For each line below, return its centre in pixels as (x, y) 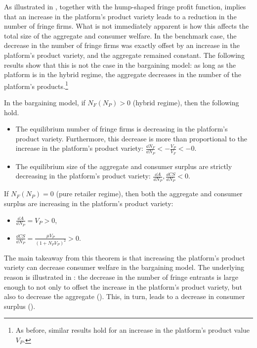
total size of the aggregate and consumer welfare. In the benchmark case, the (120, 35)
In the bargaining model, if (45, 102)
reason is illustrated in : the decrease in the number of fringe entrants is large (121, 277)
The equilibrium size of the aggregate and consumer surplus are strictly (124, 166)
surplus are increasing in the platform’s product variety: (89, 203)
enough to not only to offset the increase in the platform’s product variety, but (123, 286)
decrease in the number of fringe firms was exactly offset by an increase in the (122, 45)
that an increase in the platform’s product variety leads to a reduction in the (120, 16)
